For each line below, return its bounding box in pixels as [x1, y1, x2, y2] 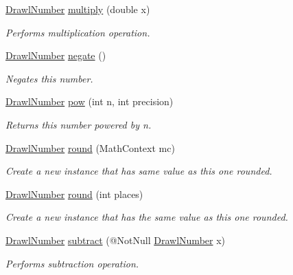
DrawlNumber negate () [5, 48, 106, 63]
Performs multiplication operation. [5, 25, 150, 39]
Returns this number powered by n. [5, 117, 152, 131]
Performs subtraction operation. [5, 256, 139, 270]
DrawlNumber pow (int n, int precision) [5, 94, 174, 109]
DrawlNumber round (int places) [5, 186, 143, 201]
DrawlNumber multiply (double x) [5, 2, 150, 16]
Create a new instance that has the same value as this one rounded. [5, 210, 288, 224]
